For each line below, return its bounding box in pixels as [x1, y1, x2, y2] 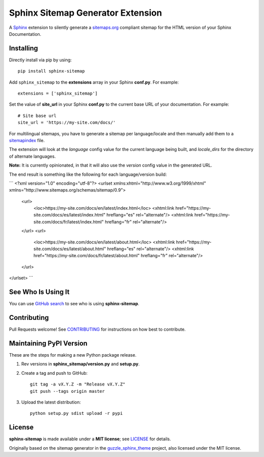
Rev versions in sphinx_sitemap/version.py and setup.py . [21, 361, 140, 367]
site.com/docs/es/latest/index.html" [33, 212, 106, 218]
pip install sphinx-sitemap [18, 69, 85, 74]
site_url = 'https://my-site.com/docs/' [18, 120, 116, 125]
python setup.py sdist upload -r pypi [30, 410, 123, 416]
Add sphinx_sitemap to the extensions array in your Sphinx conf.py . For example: [9, 79, 179, 85]
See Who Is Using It [9, 288, 70, 296]
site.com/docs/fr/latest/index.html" [33, 218, 104, 225]
